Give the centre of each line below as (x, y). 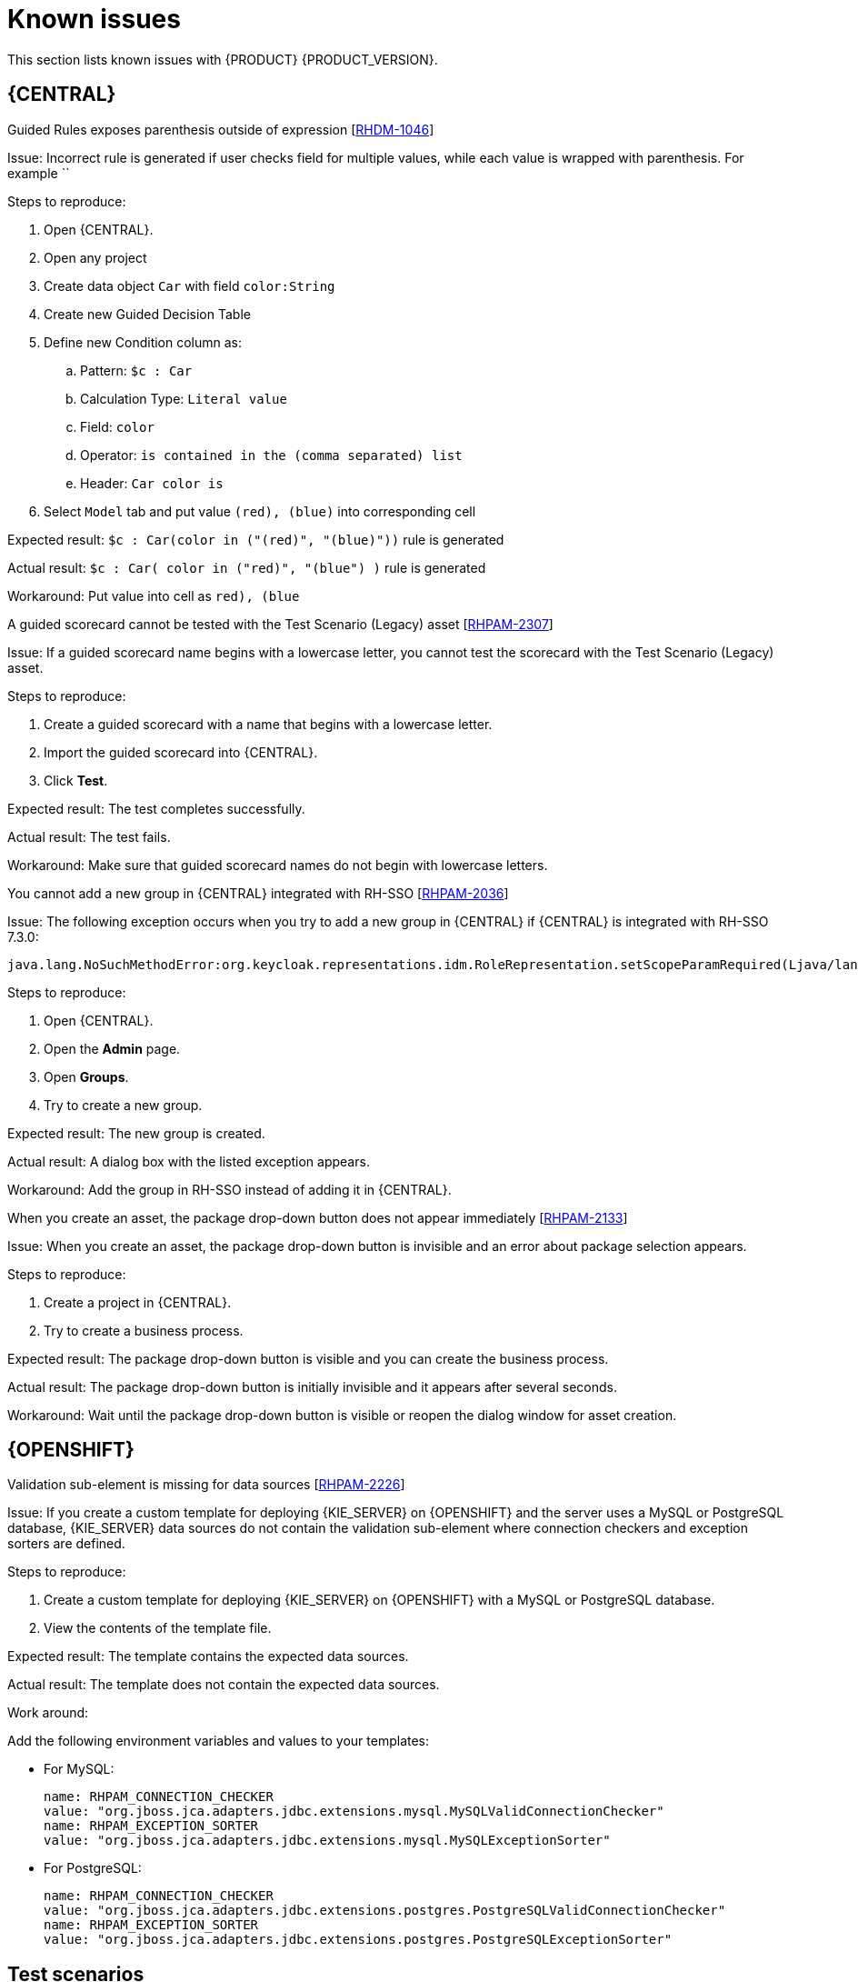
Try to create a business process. (144, 1330)
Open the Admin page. (112, 1048)
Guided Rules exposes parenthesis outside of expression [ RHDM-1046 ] (221, 129)
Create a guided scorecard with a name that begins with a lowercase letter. (268, 724)
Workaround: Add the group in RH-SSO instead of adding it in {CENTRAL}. (229, 1189)
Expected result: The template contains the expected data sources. (208, 1657)
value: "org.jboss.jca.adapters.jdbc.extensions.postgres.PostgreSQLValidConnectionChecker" (385, 1911)
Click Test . (76, 780)
